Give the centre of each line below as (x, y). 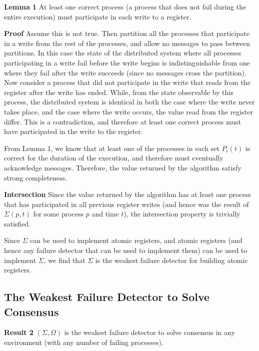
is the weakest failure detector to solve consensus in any (149, 332)
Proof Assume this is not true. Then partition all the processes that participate (127, 33)
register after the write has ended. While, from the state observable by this (119, 92)
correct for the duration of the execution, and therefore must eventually (114, 158)
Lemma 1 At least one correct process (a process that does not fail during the (125, 6)
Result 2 (19, 332)
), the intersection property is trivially (182, 214)
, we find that (64, 260)
